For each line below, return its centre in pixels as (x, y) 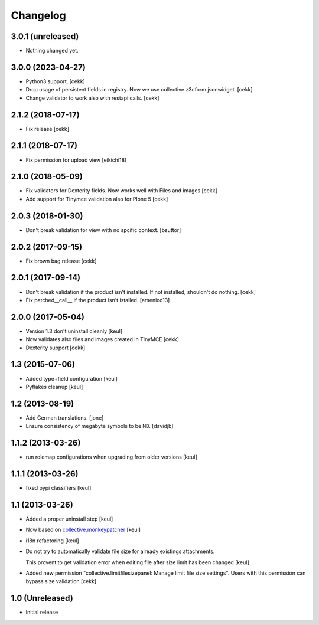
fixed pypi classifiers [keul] (58, 488)
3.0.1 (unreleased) (45, 36)
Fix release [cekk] (48, 129)
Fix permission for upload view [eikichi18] (76, 160)
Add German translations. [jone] (65, 418)
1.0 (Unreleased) (42, 598)
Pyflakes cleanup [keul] (54, 387)
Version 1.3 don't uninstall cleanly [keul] (74, 331)
